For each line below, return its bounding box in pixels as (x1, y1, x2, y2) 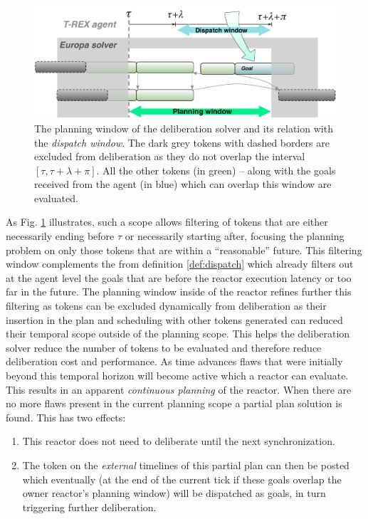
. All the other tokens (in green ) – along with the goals (96, 162, 336, 177)
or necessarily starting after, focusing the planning (125, 229, 345, 243)
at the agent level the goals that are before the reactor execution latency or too (6, 270, 352, 285)
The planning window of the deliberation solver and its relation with (34, 120, 333, 135)
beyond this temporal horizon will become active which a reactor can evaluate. (6, 368, 349, 382)
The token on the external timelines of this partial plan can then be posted (22, 457, 349, 472)
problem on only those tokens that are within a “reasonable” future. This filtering (6, 242, 362, 257)
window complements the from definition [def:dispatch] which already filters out (6, 256, 354, 271)
